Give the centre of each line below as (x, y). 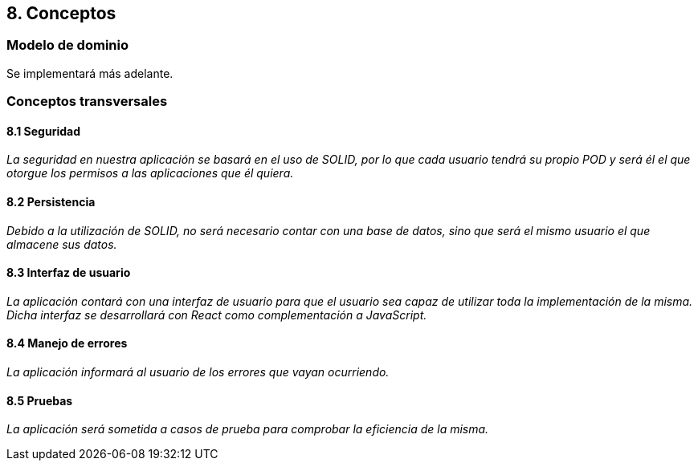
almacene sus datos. (62, 244)
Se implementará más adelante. (90, 73)
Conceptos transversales (87, 102)
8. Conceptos (61, 13)
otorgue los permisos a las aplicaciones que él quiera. (150, 173)
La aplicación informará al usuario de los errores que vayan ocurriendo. (198, 372)
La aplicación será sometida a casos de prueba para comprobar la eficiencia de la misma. (248, 429)
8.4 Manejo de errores (67, 343)
